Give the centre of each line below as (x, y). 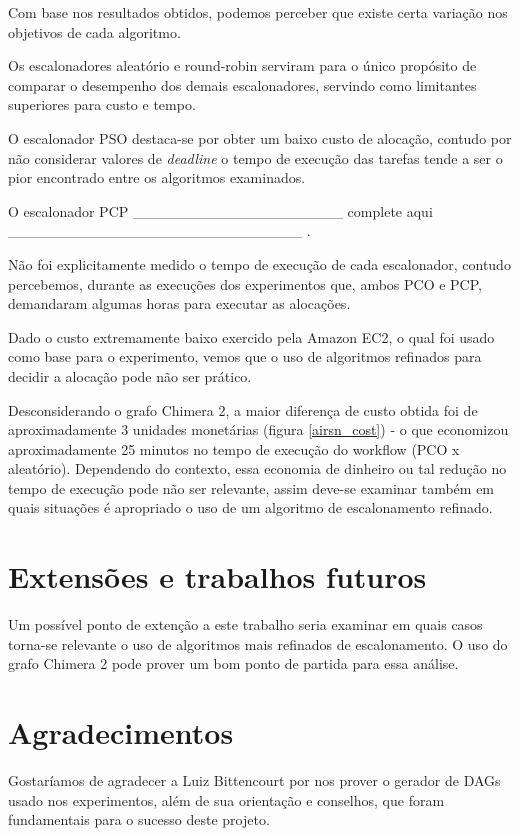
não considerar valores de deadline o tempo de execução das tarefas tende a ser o (255, 157)
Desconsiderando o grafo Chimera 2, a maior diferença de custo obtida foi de (243, 409)
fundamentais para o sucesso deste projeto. (139, 819)
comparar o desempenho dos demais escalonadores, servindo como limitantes (242, 84)
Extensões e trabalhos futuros (217, 576)
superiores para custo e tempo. (102, 104)
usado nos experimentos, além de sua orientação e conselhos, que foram (226, 799)
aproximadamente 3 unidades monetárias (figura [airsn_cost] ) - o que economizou (258, 429)
